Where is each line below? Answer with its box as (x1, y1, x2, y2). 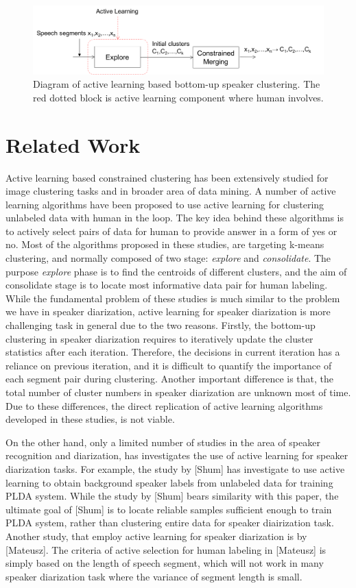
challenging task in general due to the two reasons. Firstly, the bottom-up (5, 318, 316, 332)
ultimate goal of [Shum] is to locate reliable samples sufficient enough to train (5, 502, 332, 516)
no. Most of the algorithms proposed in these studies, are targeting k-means (5, 237, 324, 252)
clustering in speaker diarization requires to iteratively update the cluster (5, 331, 313, 345)
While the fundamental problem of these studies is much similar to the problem (5, 291, 340, 305)
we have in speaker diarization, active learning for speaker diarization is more (5, 304, 331, 319)
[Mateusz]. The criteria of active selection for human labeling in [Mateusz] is (5, 542, 327, 556)
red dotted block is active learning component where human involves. (33, 90, 324, 104)
